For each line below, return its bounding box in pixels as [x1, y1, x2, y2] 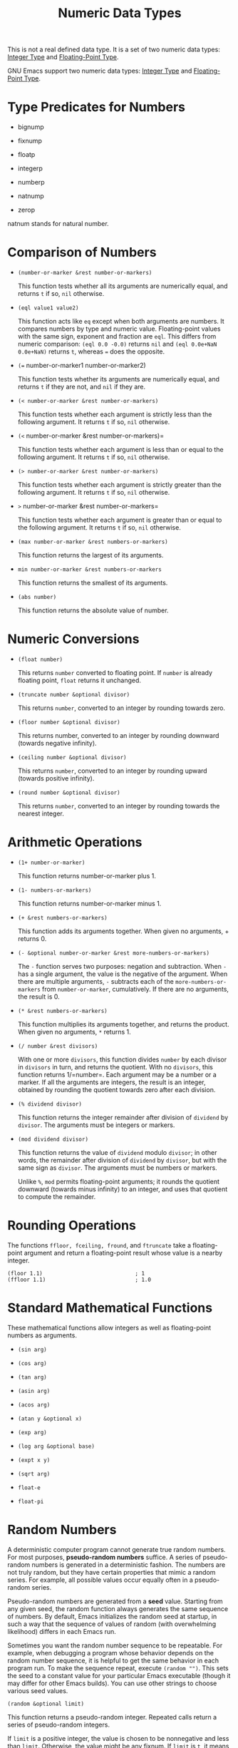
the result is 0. [17, 992, 60, 1001]
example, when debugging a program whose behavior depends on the [7, 1648, 214, 1657]
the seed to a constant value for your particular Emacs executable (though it [7, 1671, 231, 1680]
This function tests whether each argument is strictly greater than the [17, 480, 222, 489]
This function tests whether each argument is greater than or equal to [17, 515, 222, 525]
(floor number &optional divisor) [17, 719, 120, 726]
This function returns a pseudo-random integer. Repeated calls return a [7, 1712, 217, 1721]
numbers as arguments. [7, 1331, 77, 1340]
